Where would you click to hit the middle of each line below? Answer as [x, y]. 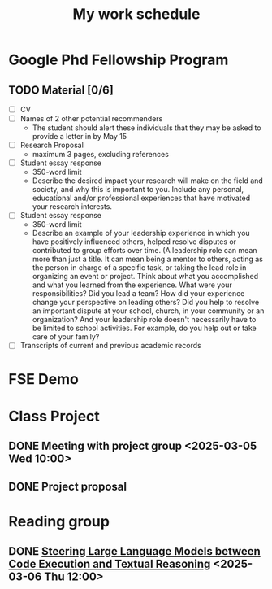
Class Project [54, 416]
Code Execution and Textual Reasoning [110, 564]
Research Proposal [52, 145]
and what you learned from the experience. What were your [132, 285]
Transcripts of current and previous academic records [110, 346]
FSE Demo [44, 379]
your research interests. [72, 207]
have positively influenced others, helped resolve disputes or [134, 242]
